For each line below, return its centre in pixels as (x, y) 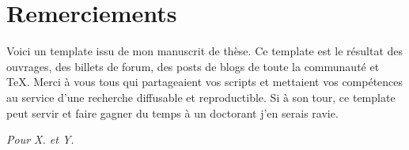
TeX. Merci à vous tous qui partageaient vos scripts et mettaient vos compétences (205, 82)
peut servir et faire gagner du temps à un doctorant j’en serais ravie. (172, 112)
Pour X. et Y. (40, 139)
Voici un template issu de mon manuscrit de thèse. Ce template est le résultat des (205, 51)
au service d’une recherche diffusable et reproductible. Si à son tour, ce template (201, 97)
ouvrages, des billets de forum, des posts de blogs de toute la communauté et (193, 66)
